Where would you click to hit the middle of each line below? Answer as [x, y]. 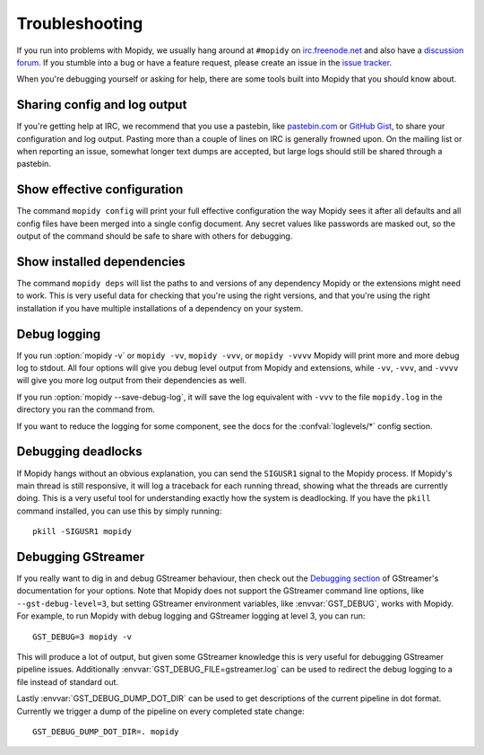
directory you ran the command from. [86, 409]
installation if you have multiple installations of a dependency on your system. [160, 308]
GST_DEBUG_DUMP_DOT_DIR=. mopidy [106, 731]
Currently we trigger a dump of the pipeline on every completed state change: [160, 711]
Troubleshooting [80, 23]
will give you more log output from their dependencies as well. [131, 381]
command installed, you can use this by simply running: [119, 511]
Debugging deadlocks [79, 452]
